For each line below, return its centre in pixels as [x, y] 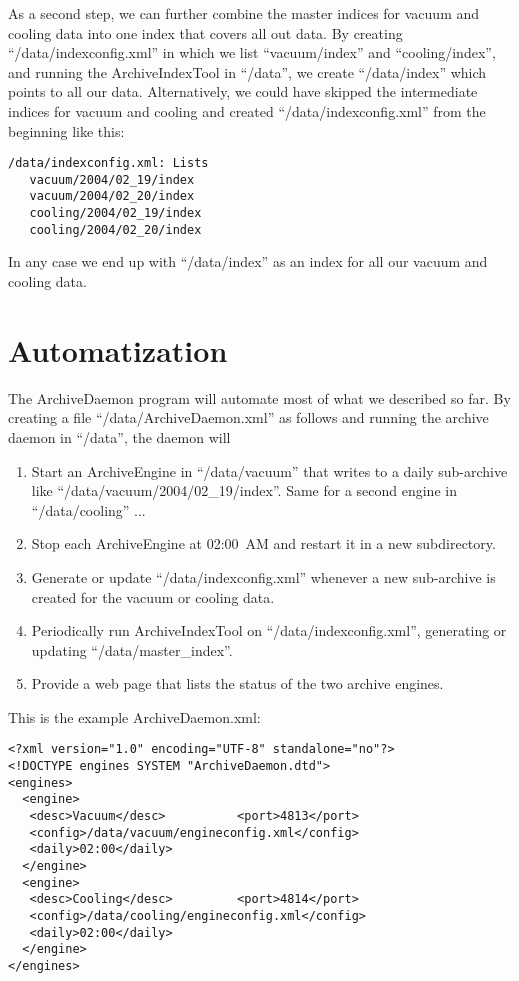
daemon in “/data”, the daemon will [119, 436]
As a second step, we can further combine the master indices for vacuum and [244, 13]
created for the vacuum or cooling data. [153, 596]
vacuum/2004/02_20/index [112, 196]
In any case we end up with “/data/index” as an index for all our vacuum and [248, 261]
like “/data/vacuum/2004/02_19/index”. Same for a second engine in [244, 490]
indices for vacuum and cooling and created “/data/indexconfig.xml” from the [247, 110]
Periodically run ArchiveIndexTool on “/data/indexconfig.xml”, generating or [269, 630]
